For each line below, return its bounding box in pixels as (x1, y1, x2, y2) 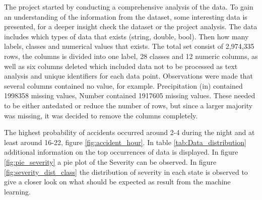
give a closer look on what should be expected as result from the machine (4, 176, 231, 187)
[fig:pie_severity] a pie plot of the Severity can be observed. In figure (4, 156, 217, 167)
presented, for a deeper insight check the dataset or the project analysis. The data (4, 21, 257, 32)
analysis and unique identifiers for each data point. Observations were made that (4, 71, 253, 81)
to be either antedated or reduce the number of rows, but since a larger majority (4, 100, 253, 110)
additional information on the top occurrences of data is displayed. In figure (4, 147, 238, 157)
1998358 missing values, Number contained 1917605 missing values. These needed (4, 90, 255, 101)
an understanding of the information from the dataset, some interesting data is (4, 11, 247, 22)
